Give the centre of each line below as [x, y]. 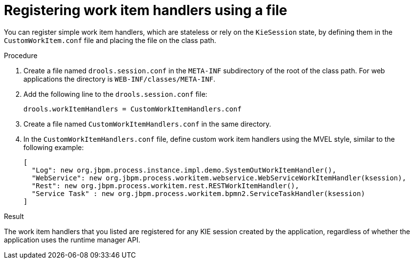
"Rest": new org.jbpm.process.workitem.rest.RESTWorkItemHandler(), [165, 186]
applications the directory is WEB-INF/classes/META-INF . [120, 79]
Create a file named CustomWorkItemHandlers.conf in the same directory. [147, 124]
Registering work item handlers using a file [146, 10]
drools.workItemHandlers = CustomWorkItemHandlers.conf [133, 109]
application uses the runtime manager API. [72, 240]
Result [14, 216]
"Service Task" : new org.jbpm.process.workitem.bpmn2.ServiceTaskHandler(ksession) [198, 193]
